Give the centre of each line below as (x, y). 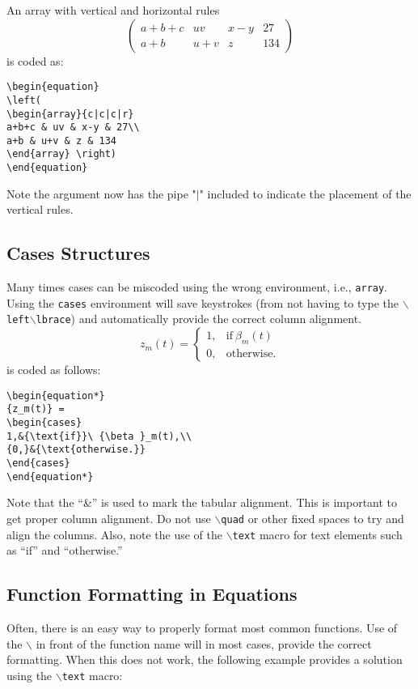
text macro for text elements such (317, 534)
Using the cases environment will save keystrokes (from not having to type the (203, 302)
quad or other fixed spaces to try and (312, 518)
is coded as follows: (54, 370)
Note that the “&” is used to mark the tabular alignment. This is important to (202, 502)
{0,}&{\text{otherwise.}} (76, 450)
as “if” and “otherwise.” (65, 550)
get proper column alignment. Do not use (109, 518)
